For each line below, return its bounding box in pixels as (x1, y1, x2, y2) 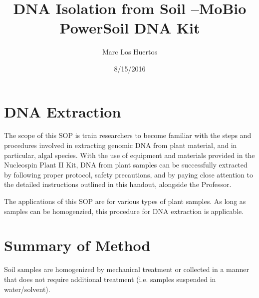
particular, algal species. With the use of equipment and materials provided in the (4, 149, 255, 160)
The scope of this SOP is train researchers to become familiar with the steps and (4, 130, 252, 140)
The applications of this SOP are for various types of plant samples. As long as (4, 196, 246, 206)
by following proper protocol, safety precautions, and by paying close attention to (4, 169, 253, 179)
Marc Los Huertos (102, 46, 158, 57)
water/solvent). (4, 283, 50, 294)
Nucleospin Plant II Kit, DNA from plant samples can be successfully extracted (4, 159, 248, 170)
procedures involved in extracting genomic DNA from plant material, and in (4, 140, 237, 150)
